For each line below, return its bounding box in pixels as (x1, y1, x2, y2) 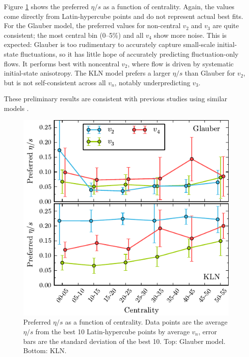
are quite (212, 20, 239, 31)
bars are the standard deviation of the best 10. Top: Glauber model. (23, 336, 226, 346)
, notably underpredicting (114, 77, 190, 87)
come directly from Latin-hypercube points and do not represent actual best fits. (4, 11, 243, 21)
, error (198, 326, 217, 336)
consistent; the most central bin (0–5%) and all (4, 30, 144, 40)
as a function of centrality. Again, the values (103, 1, 234, 11)
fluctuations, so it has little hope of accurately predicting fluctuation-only (20, 48, 239, 59)
